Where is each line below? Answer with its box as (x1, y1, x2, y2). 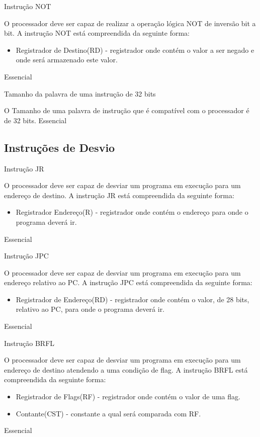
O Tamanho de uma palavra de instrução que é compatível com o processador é (4, 105, 249, 116)
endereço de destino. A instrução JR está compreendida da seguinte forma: (4, 190, 234, 200)
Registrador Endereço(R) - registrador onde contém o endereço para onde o (16, 207, 248, 217)
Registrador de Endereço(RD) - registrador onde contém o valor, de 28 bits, (16, 294, 249, 304)
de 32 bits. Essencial (4, 115, 67, 125)
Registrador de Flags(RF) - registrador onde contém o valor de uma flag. (16, 391, 240, 402)
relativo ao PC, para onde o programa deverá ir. (16, 304, 165, 314)
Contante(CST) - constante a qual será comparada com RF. (16, 408, 201, 418)
